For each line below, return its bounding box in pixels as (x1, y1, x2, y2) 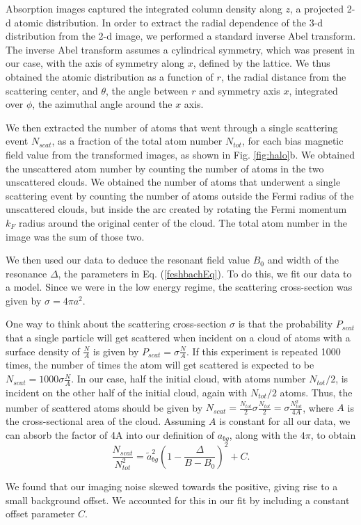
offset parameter (6, 506, 75, 521)
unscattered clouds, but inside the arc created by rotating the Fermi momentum (6, 202, 347, 216)
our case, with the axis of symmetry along (6, 56, 184, 70)
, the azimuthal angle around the (32, 97, 173, 111)
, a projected (290, 1, 344, 15)
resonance (6, 266, 47, 280)
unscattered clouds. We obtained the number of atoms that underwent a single (6, 175, 341, 189)
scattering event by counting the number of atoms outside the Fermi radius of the (6, 188, 354, 202)
